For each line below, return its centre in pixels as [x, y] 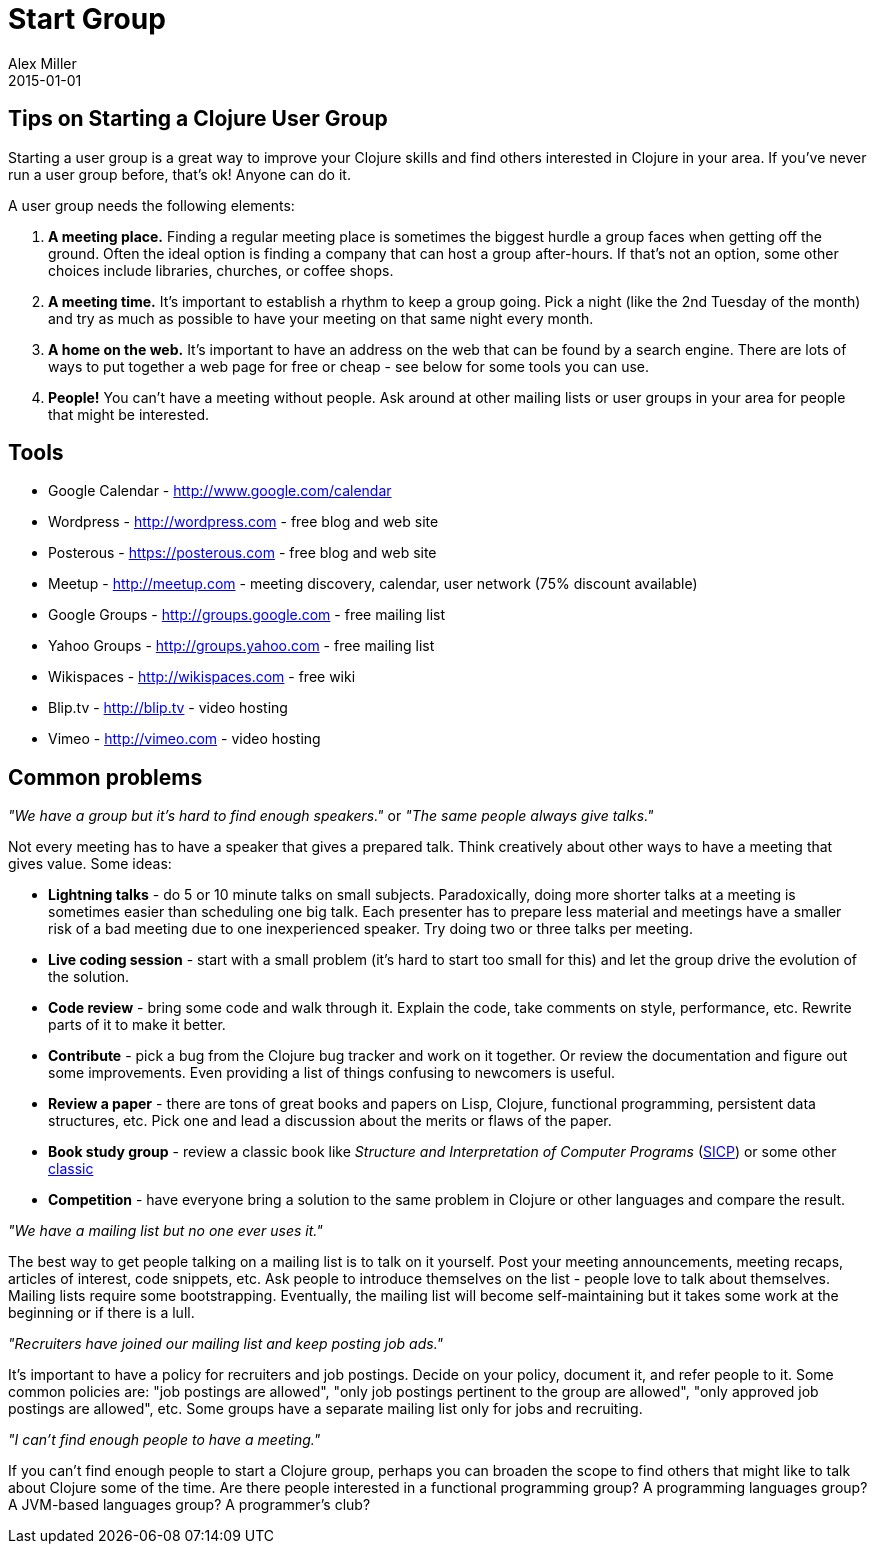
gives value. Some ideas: [90, 864]
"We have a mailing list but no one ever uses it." [165, 1231]
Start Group [87, 19]
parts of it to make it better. [137, 1025]
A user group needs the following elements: [151, 205]
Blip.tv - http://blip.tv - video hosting [168, 708]
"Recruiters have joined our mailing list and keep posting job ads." [226, 1344]
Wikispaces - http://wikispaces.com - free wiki [202, 677]
